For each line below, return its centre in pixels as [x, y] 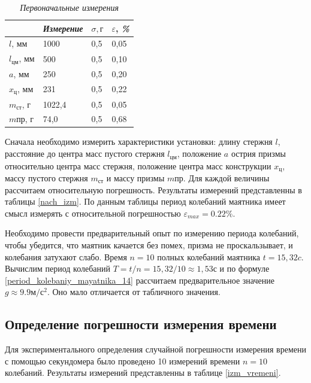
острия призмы [258, 153]
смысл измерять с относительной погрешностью [93, 213]
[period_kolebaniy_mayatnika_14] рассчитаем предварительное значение [140, 280]
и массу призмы [135, 177]
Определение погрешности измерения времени [141, 324]
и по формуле [244, 268]
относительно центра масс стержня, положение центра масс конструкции [138, 165]
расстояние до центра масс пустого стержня [85, 153]
